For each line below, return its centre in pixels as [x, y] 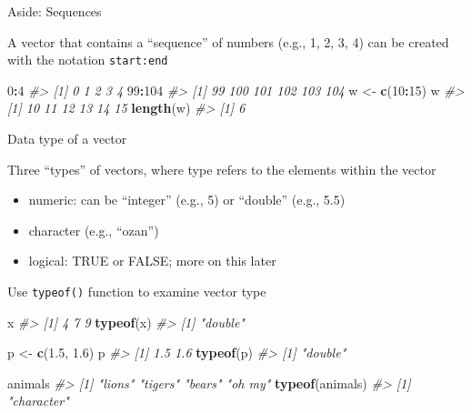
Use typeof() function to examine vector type [137, 291]
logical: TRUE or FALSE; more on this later [152, 261]
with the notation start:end [88, 60]
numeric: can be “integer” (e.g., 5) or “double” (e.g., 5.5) [187, 200]
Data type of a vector [67, 139]
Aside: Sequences [55, 11]
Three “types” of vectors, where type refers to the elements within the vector [222, 169]
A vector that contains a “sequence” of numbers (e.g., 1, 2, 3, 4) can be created [228, 41]
